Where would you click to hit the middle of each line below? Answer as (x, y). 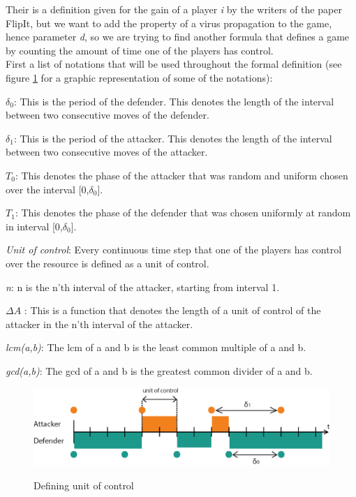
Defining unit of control (84, 485)
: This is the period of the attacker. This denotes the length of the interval (173, 138)
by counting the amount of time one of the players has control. (140, 50)
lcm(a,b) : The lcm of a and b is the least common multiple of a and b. (156, 347)
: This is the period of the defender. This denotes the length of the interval (174, 101)
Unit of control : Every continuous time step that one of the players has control (174, 250)
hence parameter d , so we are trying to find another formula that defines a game (178, 37)
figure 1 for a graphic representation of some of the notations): (139, 77)
